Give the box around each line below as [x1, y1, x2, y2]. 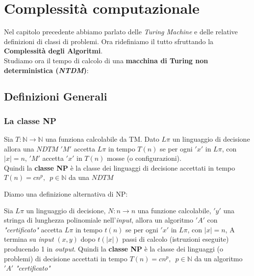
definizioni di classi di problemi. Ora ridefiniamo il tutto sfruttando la [4, 36, 214, 46]
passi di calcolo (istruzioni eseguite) [122, 234, 229, 244]
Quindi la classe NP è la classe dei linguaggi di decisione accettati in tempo [4, 162, 235, 173]
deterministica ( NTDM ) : [4, 65, 89, 75]
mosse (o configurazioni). [107, 153, 181, 163]
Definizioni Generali [4, 89, 107, 104]
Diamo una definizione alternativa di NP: [4, 189, 128, 199]
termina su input [4, 234, 54, 244]
